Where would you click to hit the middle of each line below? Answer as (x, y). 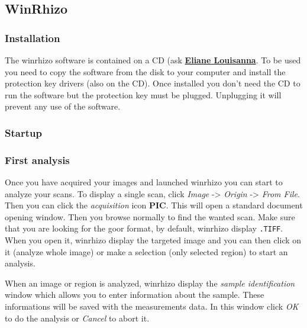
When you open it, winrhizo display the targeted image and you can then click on (153, 240)
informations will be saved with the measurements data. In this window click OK (152, 306)
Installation (33, 38)
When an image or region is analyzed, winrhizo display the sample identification (150, 283)
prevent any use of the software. (63, 106)
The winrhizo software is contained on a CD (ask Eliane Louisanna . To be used (153, 60)
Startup (23, 132)
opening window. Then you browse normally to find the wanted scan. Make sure (150, 216)
